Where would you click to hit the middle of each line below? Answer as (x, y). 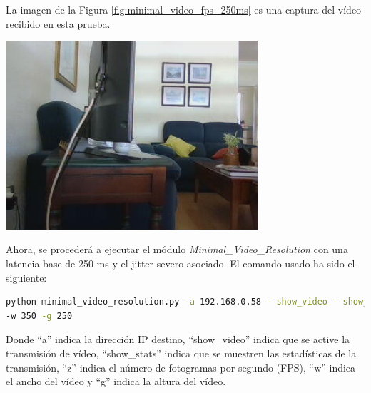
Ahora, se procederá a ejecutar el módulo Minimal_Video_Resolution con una (177, 249)
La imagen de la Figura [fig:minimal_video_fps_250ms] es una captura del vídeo (184, 9)
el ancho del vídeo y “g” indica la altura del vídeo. (116, 381)
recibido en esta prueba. (58, 23)
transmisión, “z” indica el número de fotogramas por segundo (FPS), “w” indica (181, 367)
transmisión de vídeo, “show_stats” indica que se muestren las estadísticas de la (181, 353)
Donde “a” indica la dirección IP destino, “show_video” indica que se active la (178, 339)
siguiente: (26, 277)
